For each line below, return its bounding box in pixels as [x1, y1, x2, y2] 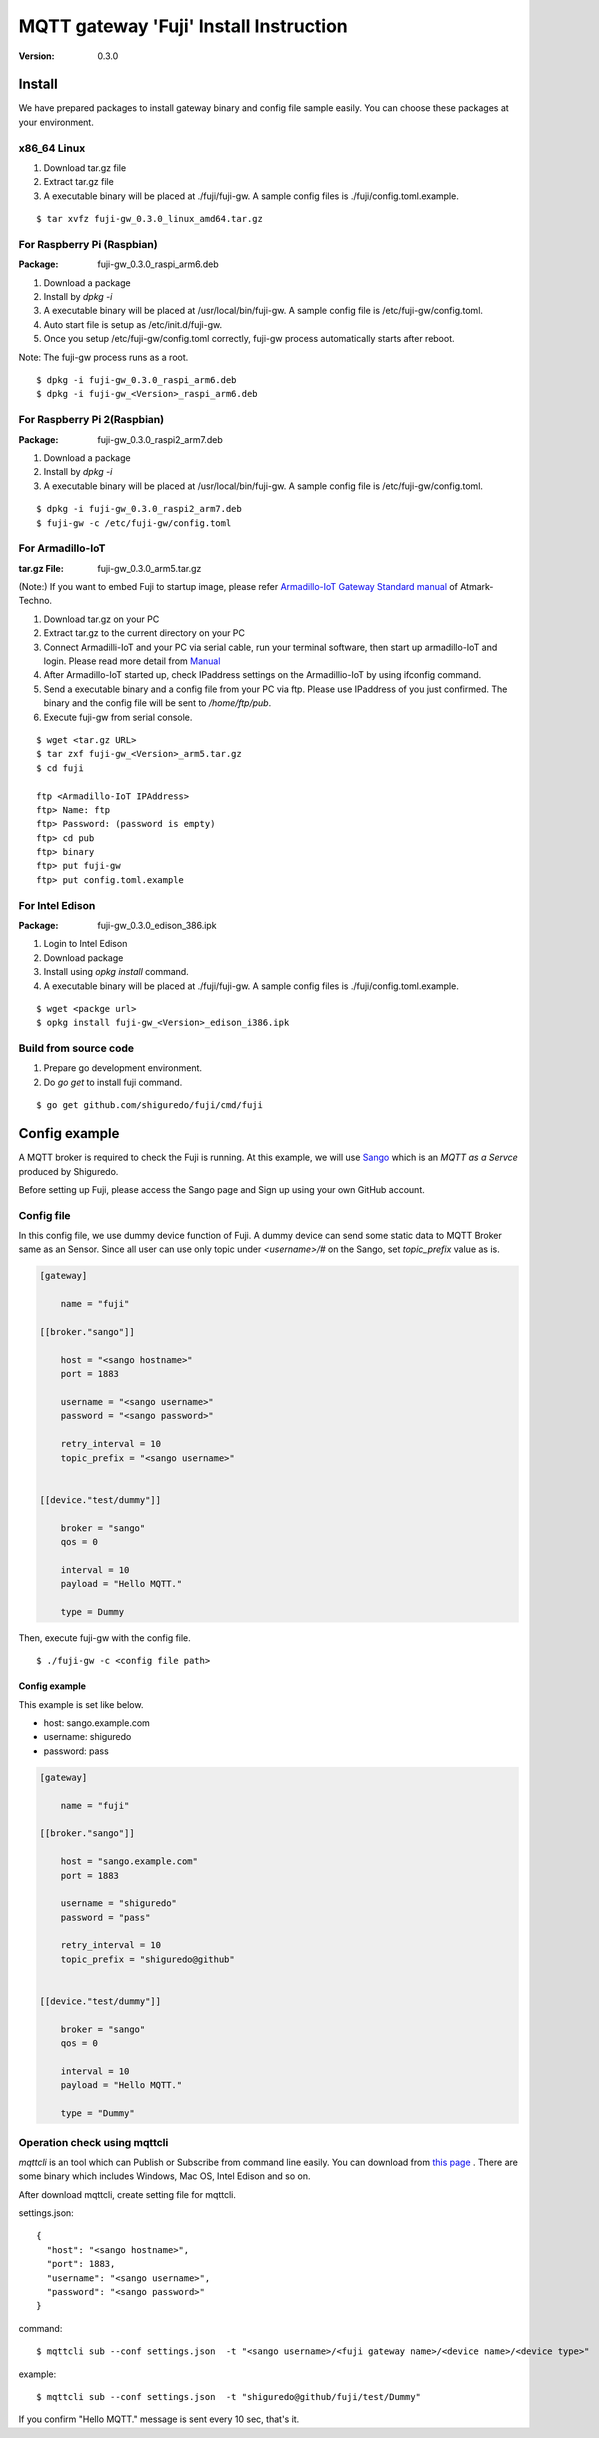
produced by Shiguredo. [18, 1165, 119, 1177]
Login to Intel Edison [43, 938, 128, 950]
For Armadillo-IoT [18, 541, 106, 555]
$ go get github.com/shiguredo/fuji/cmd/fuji [36, 1100, 264, 1111]
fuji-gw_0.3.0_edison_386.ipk [97, 920, 217, 931]
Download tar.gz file [43, 161, 127, 174]
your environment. [18, 116, 94, 128]
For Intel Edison [18, 898, 96, 912]
